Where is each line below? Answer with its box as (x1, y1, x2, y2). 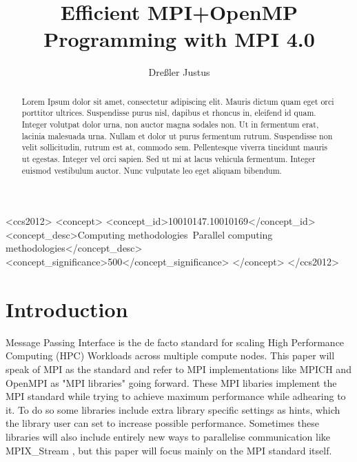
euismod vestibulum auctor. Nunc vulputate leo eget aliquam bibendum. (21, 164, 282, 176)
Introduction (6, 294, 128, 323)
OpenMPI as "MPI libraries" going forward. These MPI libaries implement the (6, 375, 337, 390)
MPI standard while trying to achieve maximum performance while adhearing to (6, 389, 346, 403)
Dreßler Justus (148, 65, 210, 79)
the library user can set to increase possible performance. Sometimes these (6, 416, 319, 430)
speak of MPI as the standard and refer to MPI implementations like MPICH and (6, 361, 351, 376)
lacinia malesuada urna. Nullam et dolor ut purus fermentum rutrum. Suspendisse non (21, 130, 333, 141)
